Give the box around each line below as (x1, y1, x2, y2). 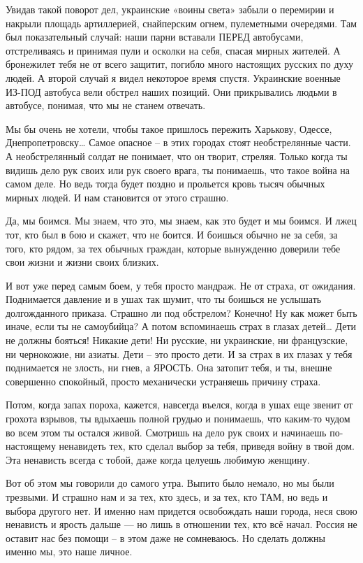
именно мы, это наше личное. (6, 544, 133, 559)
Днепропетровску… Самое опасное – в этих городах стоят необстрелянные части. (6, 135, 351, 150)
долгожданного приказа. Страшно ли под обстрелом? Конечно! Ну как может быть (6, 305, 357, 320)
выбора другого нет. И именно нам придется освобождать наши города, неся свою (6, 503, 357, 518)
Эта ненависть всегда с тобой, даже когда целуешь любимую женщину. (6, 452, 310, 466)
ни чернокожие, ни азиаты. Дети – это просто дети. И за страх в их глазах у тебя (6, 346, 353, 361)
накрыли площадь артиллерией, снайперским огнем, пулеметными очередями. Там (6, 15, 357, 30)
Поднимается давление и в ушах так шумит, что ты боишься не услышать (6, 292, 322, 306)
